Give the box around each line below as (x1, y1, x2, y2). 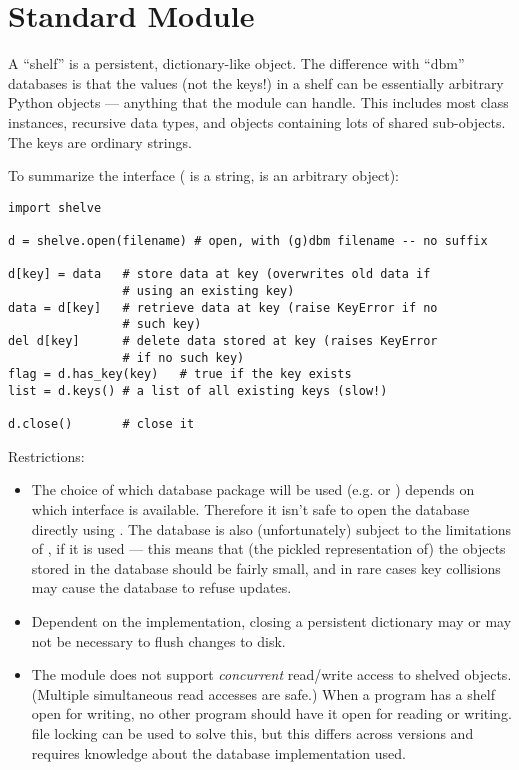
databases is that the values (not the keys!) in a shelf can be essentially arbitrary (8, 72, 504, 93)
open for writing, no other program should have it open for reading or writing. (31, 703, 512, 724)
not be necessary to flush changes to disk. (31, 630, 286, 651)
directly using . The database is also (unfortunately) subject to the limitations (31, 518, 512, 539)
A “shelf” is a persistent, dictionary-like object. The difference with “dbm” (8, 53, 465, 74)
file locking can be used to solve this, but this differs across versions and (31, 723, 474, 743)
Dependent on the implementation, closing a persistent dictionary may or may (31, 611, 512, 632)
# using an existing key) (122, 283, 295, 298)
